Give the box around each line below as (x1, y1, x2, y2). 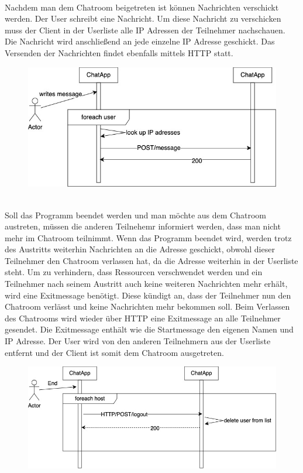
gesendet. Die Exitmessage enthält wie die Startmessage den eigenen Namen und (5, 323, 294, 335)
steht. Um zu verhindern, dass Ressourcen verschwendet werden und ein (5, 266, 263, 278)
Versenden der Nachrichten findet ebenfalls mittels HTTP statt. (5, 46, 233, 59)
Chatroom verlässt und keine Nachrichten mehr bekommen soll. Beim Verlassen (5, 300, 290, 313)
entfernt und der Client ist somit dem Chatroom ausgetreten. (5, 346, 224, 358)
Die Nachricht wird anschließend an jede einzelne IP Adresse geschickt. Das (5, 35, 275, 47)
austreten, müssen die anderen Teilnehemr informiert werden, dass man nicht (5, 220, 281, 232)
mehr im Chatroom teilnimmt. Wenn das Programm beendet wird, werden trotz (5, 231, 292, 244)
